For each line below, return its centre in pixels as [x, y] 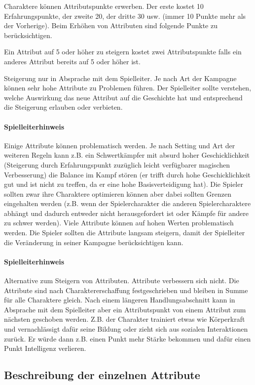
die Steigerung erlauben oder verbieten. [63, 107]
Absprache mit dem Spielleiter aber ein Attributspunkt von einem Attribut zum [125, 309]
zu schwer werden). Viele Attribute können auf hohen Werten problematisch [119, 223]
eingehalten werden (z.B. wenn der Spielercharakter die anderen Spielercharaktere [127, 203]
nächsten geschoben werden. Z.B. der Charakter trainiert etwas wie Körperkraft [125, 319]
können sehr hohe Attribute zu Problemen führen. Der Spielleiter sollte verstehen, [128, 88]
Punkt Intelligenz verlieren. [45, 348]
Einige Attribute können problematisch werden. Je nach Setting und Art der [120, 145]
